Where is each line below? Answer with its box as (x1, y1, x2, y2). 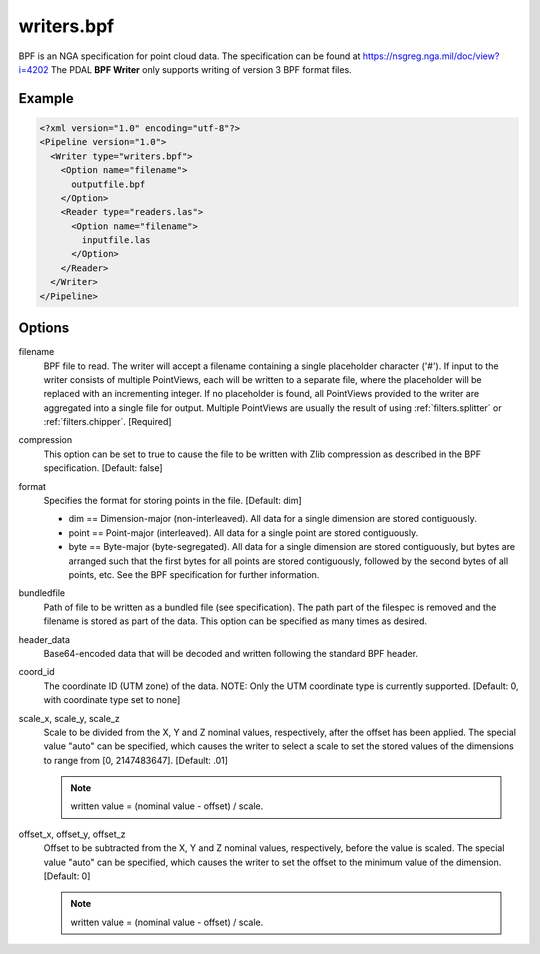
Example (18, 90, 74, 107)
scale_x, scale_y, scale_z (18, 712, 120, 724)
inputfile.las (81, 235, 151, 246)
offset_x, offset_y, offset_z (18, 828, 126, 840)
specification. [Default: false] (43, 462, 164, 474)
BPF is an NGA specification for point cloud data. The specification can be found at (18, 50, 361, 62)
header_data (18, 633, 70, 645)
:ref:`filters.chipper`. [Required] (43, 416, 172, 428)
